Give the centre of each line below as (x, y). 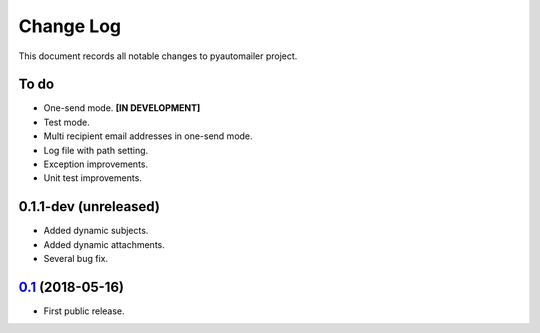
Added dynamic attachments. (104, 244)
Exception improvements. (96, 164)
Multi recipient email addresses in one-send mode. (148, 136)
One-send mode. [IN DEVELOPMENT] (122, 108)
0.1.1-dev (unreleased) (89, 206)
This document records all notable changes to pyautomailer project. (158, 56)
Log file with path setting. (96, 150)
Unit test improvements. (92, 178)
